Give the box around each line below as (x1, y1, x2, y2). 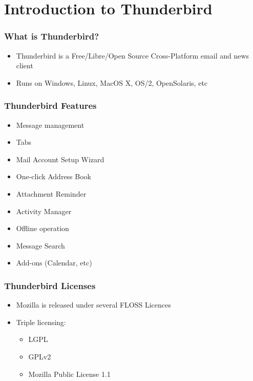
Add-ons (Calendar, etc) (16, 257, 92, 268)
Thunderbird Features (4, 99, 97, 112)
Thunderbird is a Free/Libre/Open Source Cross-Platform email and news (16, 50, 249, 61)
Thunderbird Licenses (4, 279, 96, 292)
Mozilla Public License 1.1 (28, 368, 111, 379)
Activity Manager (16, 205, 72, 216)
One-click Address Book (16, 171, 91, 182)
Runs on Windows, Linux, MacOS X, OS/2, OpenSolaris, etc (16, 77, 208, 88)
